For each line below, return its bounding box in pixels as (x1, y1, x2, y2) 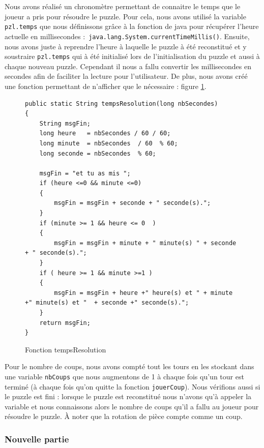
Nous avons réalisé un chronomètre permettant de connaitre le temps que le (5, 1, 241, 11)
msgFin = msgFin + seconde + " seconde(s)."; (54, 199, 211, 207)
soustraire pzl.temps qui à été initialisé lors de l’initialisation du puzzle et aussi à (5, 51, 260, 62)
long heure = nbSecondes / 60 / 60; (39, 130, 171, 137)
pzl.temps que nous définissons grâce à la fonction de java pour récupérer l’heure (5, 21, 259, 32)
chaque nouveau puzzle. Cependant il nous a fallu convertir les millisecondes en (5, 61, 251, 71)
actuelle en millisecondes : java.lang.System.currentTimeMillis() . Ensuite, (5, 31, 250, 41)
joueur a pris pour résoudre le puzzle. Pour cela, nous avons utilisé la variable (5, 11, 246, 21)
